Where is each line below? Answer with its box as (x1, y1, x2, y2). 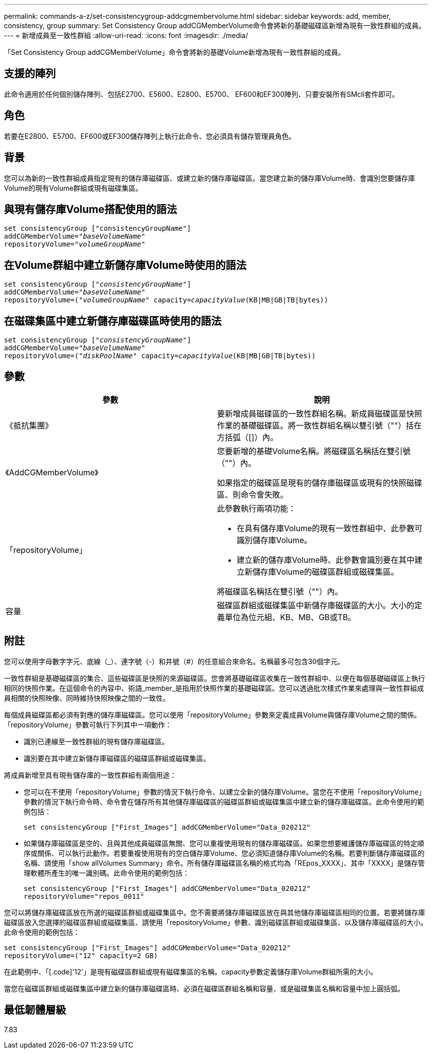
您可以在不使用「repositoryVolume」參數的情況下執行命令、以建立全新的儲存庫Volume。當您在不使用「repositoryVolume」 (24, 787, 426, 796)
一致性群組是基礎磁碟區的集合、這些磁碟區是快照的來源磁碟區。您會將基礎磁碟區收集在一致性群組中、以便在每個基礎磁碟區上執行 (4, 674, 425, 682)
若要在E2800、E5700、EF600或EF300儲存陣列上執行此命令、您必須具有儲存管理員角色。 (4, 131, 296, 140)
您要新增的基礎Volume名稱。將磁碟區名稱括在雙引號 (217, 446, 411, 456)
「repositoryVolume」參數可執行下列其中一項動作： (4, 720, 172, 729)
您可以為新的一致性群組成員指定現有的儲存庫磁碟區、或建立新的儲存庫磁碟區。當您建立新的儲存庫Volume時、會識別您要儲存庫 (4, 173, 415, 182)
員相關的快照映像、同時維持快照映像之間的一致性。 (4, 693, 170, 702)
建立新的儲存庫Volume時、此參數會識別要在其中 (237, 554, 415, 565)
